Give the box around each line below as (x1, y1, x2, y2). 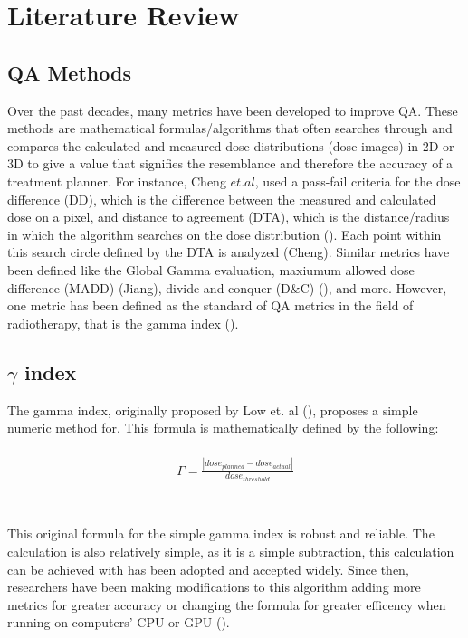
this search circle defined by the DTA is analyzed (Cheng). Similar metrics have (7, 243, 450, 262)
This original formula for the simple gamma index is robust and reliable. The (7, 524, 435, 543)
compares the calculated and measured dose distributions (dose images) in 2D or (7, 136, 454, 155)
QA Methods (7, 58, 131, 86)
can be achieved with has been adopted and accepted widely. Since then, (7, 559, 409, 578)
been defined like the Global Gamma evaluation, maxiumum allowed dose (7, 260, 415, 279)
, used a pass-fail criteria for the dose (254, 171, 461, 190)
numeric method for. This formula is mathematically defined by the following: (7, 418, 439, 437)
